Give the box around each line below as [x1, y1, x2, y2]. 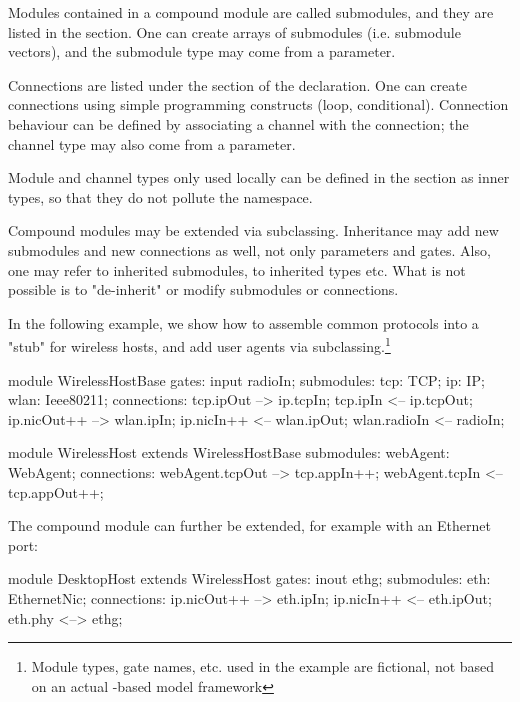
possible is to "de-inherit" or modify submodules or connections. [8, 279, 399, 300]
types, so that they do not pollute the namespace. [8, 186, 313, 207]
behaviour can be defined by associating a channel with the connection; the [8, 113, 469, 134]
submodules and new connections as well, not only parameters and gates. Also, [8, 239, 491, 260]
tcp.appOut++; [8, 481, 104, 502]
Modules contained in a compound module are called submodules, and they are [8, 2, 494, 22]
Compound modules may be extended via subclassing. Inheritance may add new [8, 220, 499, 241]
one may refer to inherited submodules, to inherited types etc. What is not [8, 259, 466, 280]
